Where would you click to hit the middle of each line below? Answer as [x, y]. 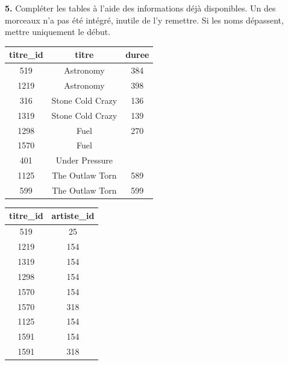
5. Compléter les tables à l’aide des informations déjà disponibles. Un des [140, 8]
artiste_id [73, 216]
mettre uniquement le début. [58, 32]
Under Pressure [84, 160]
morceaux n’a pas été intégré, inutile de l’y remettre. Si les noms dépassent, [144, 20]
